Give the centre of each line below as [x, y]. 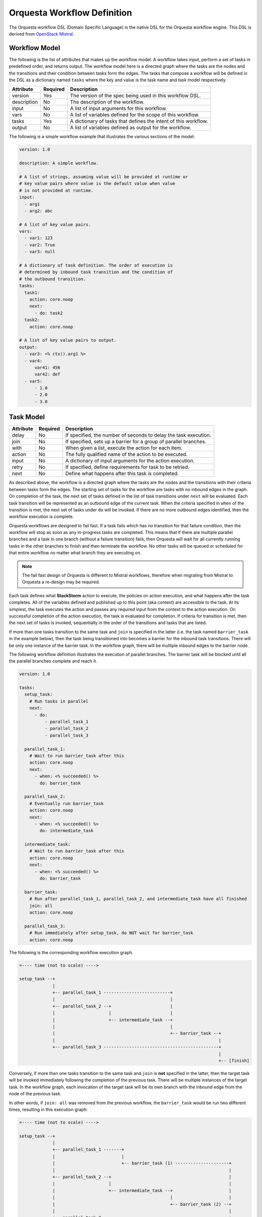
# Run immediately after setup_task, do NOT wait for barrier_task [111, 933]
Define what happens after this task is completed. [122, 474]
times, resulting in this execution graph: [48, 1109]
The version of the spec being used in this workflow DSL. [135, 96]
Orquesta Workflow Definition [71, 13]
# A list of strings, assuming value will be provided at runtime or [104, 177]
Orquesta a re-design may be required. [61, 582]
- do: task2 [49, 313]
